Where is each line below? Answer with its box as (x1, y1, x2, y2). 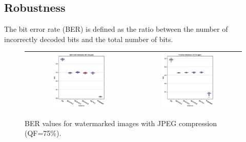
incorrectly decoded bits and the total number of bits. (4, 33, 173, 44)
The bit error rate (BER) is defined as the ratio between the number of (4, 24, 228, 34)
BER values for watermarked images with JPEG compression (25, 117, 217, 128)
